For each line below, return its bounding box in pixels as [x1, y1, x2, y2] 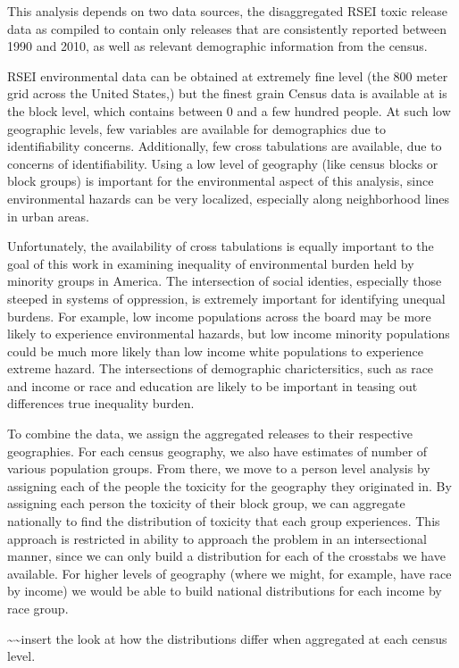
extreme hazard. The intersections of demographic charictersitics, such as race [7, 359, 434, 378]
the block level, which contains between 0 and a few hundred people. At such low [7, 101, 451, 120]
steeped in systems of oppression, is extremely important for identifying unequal [7, 288, 446, 307]
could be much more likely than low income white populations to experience [7, 341, 424, 360]
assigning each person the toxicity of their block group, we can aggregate [7, 494, 405, 513]
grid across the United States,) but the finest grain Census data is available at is [7, 84, 447, 103]
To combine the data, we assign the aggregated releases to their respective [7, 424, 413, 443]
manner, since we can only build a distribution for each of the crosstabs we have [7, 547, 446, 565]
